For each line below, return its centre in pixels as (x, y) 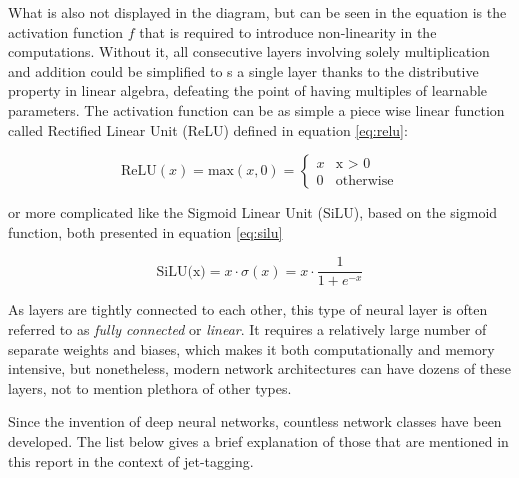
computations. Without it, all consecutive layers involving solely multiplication (249, 51)
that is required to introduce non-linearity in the (288, 31)
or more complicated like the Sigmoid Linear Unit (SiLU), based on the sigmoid (253, 212)
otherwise (364, 181)
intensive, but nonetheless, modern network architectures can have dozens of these (260, 368)
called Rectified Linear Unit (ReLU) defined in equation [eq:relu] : (208, 129)
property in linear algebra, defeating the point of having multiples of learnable (248, 90)
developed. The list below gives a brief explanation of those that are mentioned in (258, 440)
